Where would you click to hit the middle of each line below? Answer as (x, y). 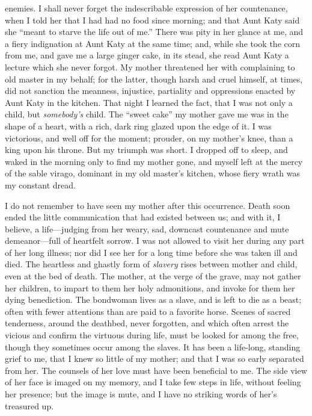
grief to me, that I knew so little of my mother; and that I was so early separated (154, 359)
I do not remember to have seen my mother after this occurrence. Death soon (148, 205)
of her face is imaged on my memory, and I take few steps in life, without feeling (153, 382)
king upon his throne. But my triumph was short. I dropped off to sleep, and (146, 150)
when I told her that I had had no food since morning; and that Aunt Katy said (152, 20)
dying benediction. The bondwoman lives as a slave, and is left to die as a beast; (153, 300)
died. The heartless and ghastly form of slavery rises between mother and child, (151, 264)
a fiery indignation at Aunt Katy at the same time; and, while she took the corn (153, 43)
